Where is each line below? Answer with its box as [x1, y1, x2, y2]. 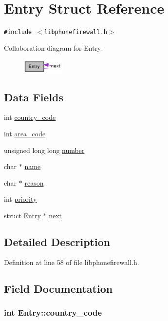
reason [24, 177, 44, 188]
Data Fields [4, 89, 64, 104]
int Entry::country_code [4, 306, 102, 318]
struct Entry [4, 210, 41, 220]
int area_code [4, 128, 46, 138]
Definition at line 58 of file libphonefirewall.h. [4, 257, 139, 267]
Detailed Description [4, 234, 111, 249]
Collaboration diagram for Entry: [4, 42, 103, 53]
